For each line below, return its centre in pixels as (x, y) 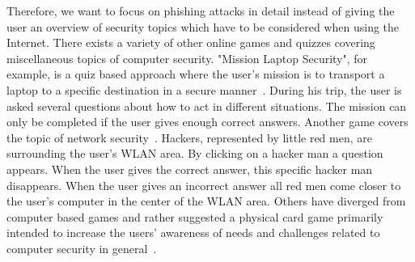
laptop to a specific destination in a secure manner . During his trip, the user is (204, 89)
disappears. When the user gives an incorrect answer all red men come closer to (204, 185)
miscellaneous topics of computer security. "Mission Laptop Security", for (187, 58)
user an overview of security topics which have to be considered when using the (203, 26)
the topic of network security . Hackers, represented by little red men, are (189, 137)
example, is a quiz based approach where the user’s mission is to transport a (196, 74)
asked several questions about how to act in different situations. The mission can (207, 106)
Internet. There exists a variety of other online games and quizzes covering (191, 42)
